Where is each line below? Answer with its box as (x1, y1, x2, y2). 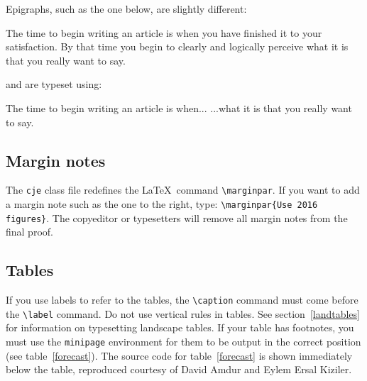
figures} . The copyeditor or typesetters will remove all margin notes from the (6, 210, 348, 225)
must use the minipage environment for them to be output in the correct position (6, 334, 361, 349)
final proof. (6, 224, 53, 239)
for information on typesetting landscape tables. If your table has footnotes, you (6, 320, 354, 335)
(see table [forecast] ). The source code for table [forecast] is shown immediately (6, 348, 353, 363)
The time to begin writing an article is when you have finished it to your (6, 25, 322, 40)
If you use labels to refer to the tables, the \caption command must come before (6, 292, 358, 307)
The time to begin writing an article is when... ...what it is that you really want (6, 100, 352, 115)
